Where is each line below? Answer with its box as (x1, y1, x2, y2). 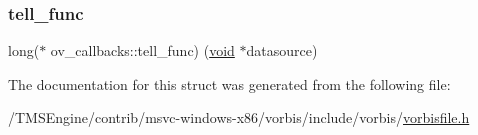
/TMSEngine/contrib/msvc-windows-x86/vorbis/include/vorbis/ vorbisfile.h (8, 107, 470, 128)
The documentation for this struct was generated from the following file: (8, 73, 451, 94)
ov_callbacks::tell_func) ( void (50, 40, 235, 61)
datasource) (246, 40, 318, 61)
